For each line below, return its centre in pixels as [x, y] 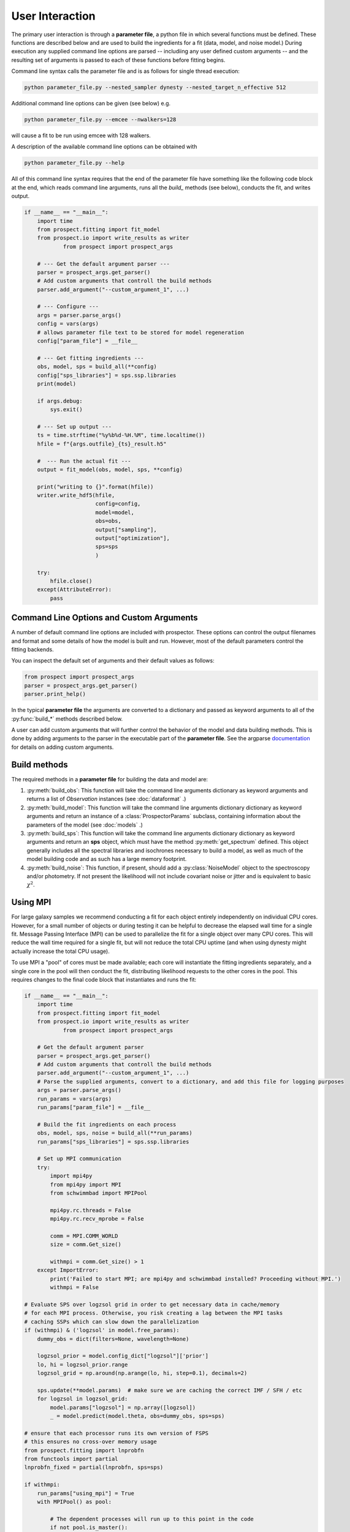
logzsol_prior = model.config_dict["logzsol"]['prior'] [123, 1356]
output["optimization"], [132, 538]
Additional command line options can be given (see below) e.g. [91, 104]
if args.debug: [60, 401]
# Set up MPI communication [79, 1159]
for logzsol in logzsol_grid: [82, 1399]
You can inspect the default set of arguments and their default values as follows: [113, 661]
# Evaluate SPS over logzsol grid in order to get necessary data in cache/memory [152, 1305]
